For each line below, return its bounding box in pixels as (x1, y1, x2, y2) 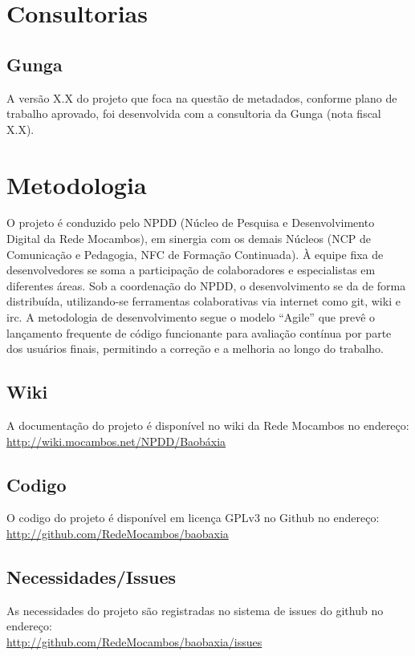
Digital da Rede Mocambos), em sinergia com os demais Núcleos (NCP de (6, 230, 371, 247)
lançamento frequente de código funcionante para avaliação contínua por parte (6, 324, 392, 341)
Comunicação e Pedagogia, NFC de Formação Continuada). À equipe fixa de (6, 245, 384, 262)
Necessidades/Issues (6, 565, 177, 589)
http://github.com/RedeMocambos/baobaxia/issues (6, 634, 262, 650)
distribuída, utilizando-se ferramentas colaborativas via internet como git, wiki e (6, 293, 401, 310)
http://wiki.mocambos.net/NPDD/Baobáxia (6, 432, 226, 449)
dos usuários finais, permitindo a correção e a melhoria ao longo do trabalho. (6, 340, 384, 357)
